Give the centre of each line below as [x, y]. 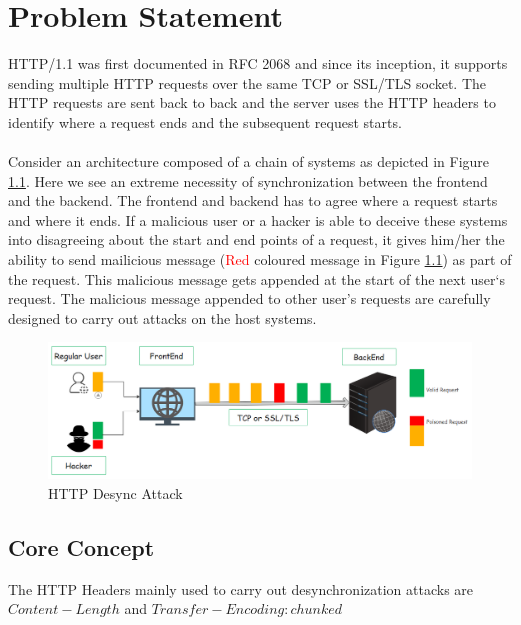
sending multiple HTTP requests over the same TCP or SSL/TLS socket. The [247, 82]
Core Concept [81, 547]
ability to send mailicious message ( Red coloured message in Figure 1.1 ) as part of [260, 259]
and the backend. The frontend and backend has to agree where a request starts [253, 200]
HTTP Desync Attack [115, 493]
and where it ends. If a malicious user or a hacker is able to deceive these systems [258, 219]
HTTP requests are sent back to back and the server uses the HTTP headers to [252, 102]
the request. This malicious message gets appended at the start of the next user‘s [256, 278]
